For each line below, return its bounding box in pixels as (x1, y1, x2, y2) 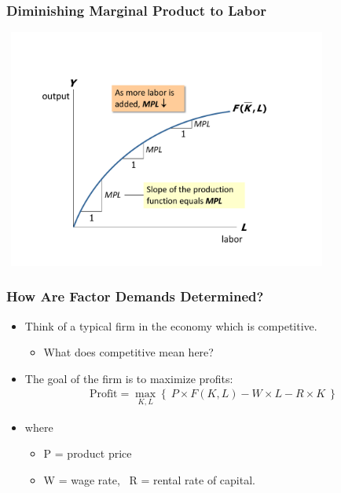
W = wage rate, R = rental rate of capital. (43, 471, 255, 488)
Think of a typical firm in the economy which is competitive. (24, 317, 317, 334)
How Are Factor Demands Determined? (6, 287, 264, 306)
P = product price (43, 445, 132, 462)
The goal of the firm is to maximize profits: (24, 370, 233, 386)
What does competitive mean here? (43, 344, 214, 360)
